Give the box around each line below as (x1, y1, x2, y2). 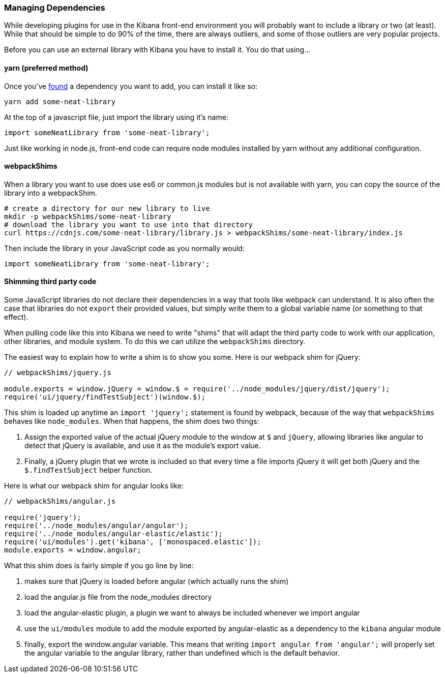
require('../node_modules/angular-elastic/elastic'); (4, 530, 223, 538)
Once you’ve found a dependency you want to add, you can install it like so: (4, 81, 258, 90)
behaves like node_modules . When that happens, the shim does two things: (4, 417, 259, 426)
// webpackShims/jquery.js (4, 368, 111, 377)
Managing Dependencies (4, 3, 105, 13)
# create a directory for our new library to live (4, 204, 210, 212)
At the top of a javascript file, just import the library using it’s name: (4, 112, 228, 121)
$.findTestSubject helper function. (24, 466, 153, 475)
